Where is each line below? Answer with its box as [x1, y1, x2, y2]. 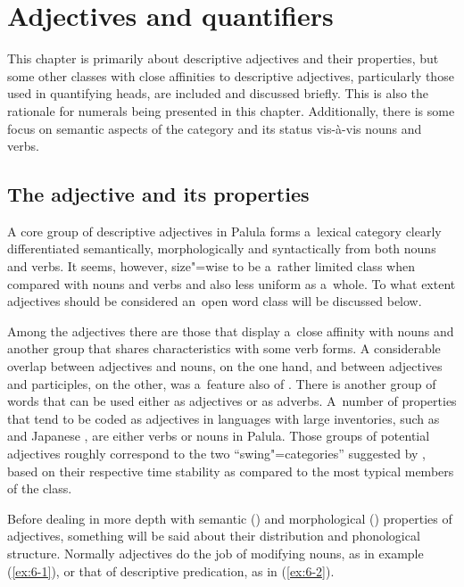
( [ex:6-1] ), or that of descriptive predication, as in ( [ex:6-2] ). [7, 561, 335, 580]
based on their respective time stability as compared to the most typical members [7, 461, 454, 480]
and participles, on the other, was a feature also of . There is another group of [7, 374, 436, 393]
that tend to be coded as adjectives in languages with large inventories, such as [7, 409, 440, 427]
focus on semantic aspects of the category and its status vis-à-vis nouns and [7, 119, 422, 137]
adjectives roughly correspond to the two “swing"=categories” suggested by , [7, 444, 426, 463]
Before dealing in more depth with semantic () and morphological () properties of [7, 508, 452, 527]
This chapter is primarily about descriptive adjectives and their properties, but [7, 49, 439, 68]
